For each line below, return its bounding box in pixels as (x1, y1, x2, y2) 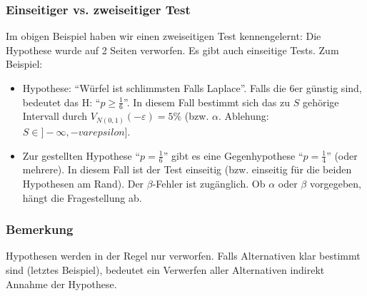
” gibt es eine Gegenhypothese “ (163, 148, 303, 163)
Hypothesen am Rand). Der (22, 175, 144, 190)
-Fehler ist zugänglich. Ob (152, 175, 266, 190)
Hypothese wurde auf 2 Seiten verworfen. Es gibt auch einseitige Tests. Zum (6, 42, 339, 57)
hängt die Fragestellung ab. (22, 190, 142, 205)
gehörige (302, 94, 339, 109)
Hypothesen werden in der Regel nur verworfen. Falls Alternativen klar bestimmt (6, 248, 361, 263)
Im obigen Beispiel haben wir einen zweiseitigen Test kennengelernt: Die (6, 29, 321, 44)
